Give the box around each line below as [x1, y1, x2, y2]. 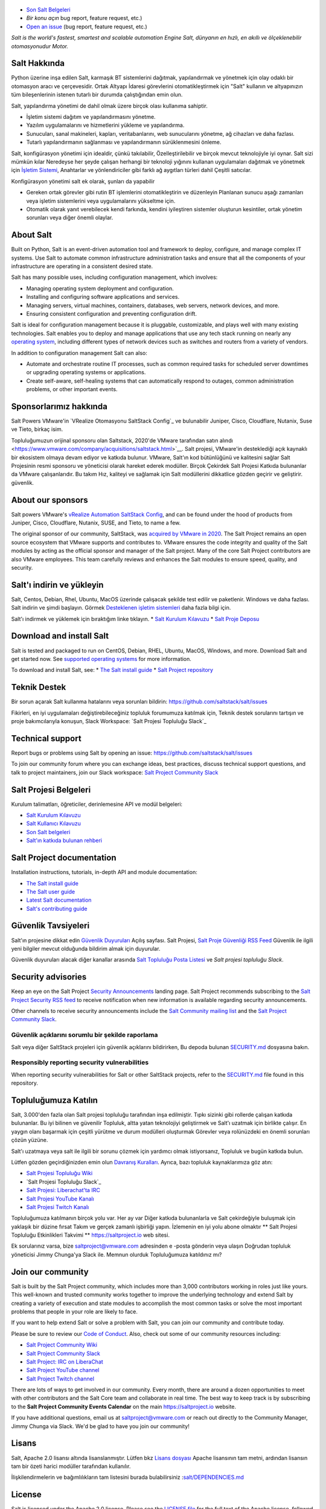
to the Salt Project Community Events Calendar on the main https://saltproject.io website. [11, 1403, 237, 1410]
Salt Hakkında [11, 58, 65, 69]
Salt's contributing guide [26, 905, 88, 912]
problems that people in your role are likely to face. [11, 1307, 138, 1315]
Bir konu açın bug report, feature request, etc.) [26, 14, 142, 22]
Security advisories [11, 972, 87, 982]
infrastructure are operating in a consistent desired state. [11, 263, 153, 270]
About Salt [11, 230, 53, 240]
